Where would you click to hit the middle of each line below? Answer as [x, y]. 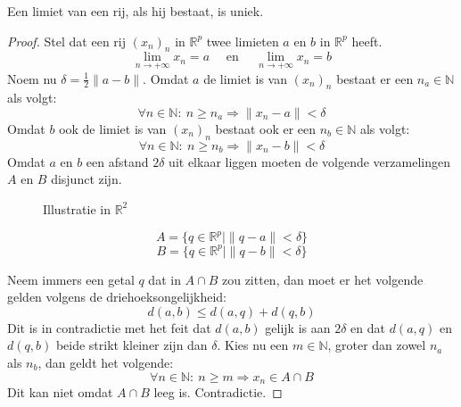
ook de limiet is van [113, 129]
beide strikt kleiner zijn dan [132, 345]
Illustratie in [77, 208]
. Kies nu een [253, 345]
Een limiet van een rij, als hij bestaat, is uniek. [136, 11]
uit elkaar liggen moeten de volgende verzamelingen [309, 161]
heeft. [367, 41]
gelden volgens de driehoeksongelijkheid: [117, 297]
